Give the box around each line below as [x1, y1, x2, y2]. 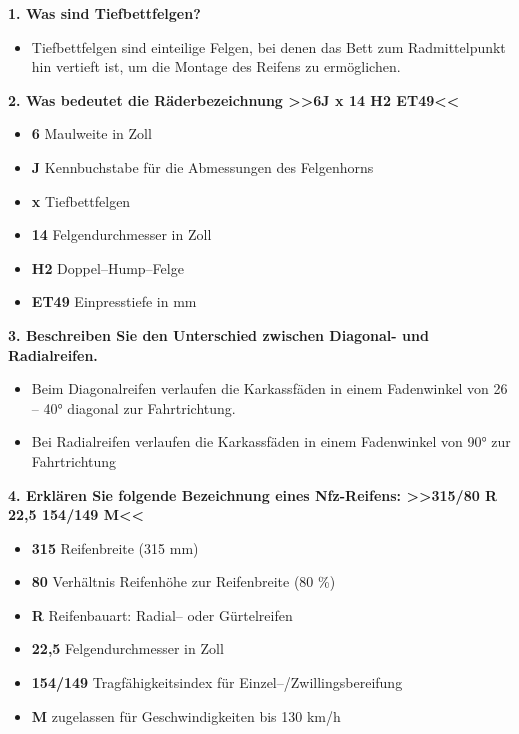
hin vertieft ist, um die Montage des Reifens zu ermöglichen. [31, 56, 401, 77]
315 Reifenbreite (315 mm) [31, 537, 199, 558]
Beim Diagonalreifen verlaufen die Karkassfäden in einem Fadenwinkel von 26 [31, 378, 508, 399]
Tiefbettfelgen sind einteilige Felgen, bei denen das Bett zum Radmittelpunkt [31, 36, 506, 57]
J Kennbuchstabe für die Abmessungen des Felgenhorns [31, 156, 374, 177]
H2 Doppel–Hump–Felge [31, 257, 184, 278]
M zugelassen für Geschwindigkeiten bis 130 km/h [31, 705, 341, 726]
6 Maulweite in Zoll [31, 123, 152, 144]
